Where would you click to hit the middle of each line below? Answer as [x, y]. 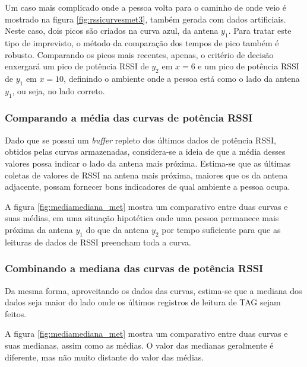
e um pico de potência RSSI [249, 66]
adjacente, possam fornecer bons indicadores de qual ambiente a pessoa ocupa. [148, 186]
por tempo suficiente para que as [221, 229]
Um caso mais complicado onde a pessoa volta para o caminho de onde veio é [145, 7]
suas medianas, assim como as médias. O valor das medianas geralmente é [139, 345]
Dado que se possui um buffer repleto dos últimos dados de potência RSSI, [140, 140]
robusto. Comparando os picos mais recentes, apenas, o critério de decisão [139, 54]
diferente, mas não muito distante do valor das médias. [105, 357]
